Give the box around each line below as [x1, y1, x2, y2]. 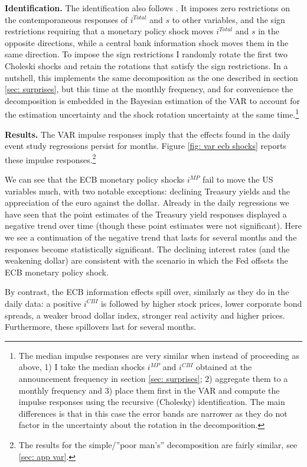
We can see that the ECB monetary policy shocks [5, 173, 185, 186]
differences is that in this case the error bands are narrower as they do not [18, 407, 288, 419]
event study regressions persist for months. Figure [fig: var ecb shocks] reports [5, 140, 286, 152]
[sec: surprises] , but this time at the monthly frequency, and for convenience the [5, 83, 293, 95]
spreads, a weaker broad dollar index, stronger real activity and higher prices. [5, 309, 285, 321]
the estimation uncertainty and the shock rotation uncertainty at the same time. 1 [5, 106, 299, 120]
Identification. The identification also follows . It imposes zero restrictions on [5, 2, 290, 14]
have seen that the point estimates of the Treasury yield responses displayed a [5, 207, 287, 220]
